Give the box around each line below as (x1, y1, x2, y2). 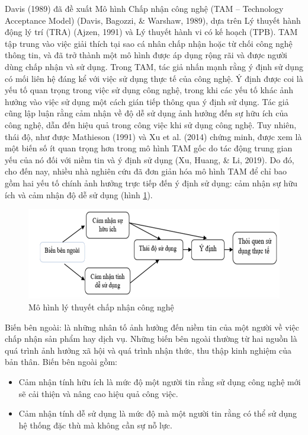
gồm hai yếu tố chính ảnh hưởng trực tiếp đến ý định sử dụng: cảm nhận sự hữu (5, 176, 298, 189)
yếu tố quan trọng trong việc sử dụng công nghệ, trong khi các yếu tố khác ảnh (5, 84, 294, 96)
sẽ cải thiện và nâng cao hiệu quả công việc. (18, 387, 178, 399)
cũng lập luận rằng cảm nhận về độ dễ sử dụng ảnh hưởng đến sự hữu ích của (5, 107, 288, 119)
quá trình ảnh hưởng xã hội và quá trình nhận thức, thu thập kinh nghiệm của (5, 344, 291, 356)
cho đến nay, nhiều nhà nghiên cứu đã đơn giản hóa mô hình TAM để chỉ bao (5, 165, 287, 177)
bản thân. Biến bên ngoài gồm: (5, 355, 117, 368)
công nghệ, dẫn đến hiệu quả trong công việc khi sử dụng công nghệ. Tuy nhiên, (5, 118, 297, 131)
